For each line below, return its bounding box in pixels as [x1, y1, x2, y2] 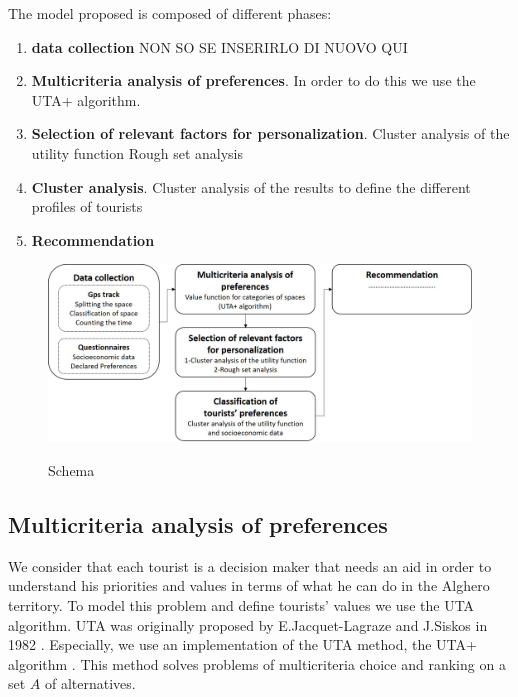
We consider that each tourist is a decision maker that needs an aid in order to [8, 555, 492, 576]
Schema [48, 459, 95, 480]
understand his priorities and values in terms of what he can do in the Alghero [8, 575, 490, 596]
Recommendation [31, 229, 155, 250]
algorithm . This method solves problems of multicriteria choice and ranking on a [8, 653, 506, 674]
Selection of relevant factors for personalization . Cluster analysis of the [31, 123, 510, 144]
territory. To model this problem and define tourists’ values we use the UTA [8, 594, 475, 615]
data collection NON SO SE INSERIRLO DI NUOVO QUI [31, 36, 408, 57]
